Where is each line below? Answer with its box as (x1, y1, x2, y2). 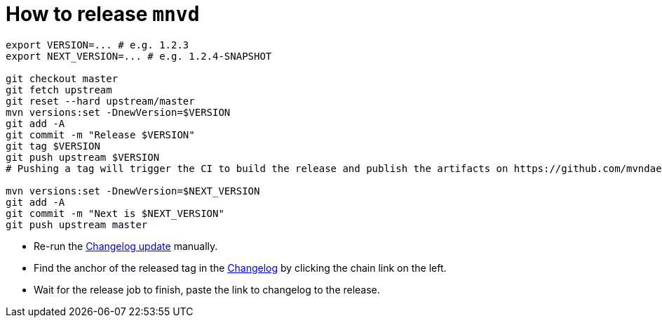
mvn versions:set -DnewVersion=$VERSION (6, 106, 231, 118)
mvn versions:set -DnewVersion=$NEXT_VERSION (6, 185, 260, 197)
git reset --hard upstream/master (6, 95, 195, 107)
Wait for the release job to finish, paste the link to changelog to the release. (34, 283, 380, 296)
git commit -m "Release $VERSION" (6, 128, 195, 140)
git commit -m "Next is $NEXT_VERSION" (6, 207, 224, 219)
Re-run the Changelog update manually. (34, 239, 218, 252)
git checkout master (6, 72, 119, 84)
